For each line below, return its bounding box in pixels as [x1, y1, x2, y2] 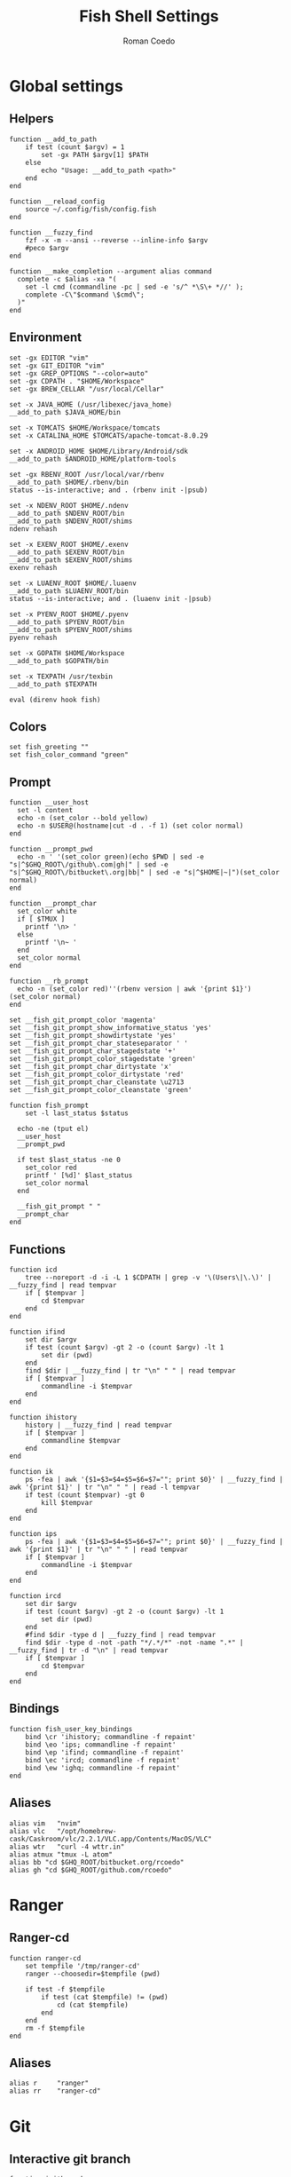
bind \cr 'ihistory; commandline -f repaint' [25, 1732, 197, 1741]
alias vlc [9, 1826, 46, 1835]
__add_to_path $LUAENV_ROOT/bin [9, 586, 129, 596]
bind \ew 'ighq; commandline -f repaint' [25, 1763, 180, 1772]
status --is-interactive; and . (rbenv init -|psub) [9, 486, 208, 495]
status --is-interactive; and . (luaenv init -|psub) [9, 594, 213, 603]
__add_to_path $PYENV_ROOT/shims [9, 625, 133, 634]
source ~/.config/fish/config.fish [25, 204, 157, 214]
